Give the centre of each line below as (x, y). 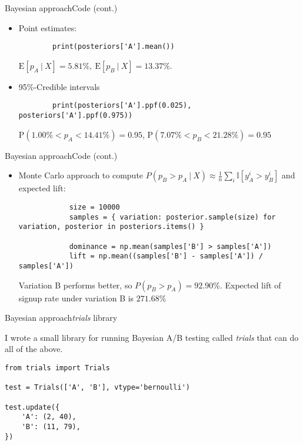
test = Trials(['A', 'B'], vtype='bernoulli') (97, 388)
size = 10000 (94, 207)
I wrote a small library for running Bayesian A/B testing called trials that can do (152, 337)
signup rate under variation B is (76, 298)
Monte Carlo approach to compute (81, 175)
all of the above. (34, 349)
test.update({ (32, 407)
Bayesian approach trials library (61, 318)
